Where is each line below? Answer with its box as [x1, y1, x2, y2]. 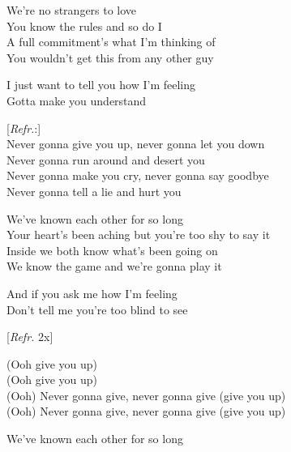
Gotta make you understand [6, 92, 147, 109]
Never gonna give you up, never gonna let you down [6, 135, 265, 152]
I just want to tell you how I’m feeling [6, 76, 196, 93]
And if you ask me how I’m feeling [6, 284, 178, 301]
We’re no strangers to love [6, 2, 137, 18]
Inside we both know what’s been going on [6, 241, 218, 258]
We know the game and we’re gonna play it [6, 258, 222, 275]
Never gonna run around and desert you [6, 151, 205, 168]
